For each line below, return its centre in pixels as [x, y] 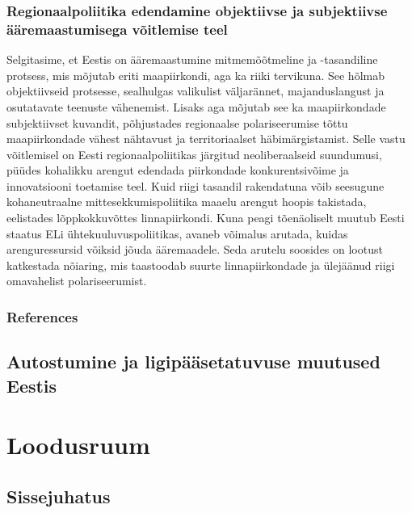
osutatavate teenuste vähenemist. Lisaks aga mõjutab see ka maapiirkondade [196, 106]
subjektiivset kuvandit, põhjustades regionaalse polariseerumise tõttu [177, 122]
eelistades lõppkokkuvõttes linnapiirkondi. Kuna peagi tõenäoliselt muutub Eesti [206, 218]
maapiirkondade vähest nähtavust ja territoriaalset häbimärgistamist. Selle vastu [206, 139]
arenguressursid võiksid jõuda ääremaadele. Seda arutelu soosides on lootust [195, 249]
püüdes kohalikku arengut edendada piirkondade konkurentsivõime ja [178, 170]
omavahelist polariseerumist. [77, 281]
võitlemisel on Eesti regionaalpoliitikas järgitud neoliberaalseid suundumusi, [194, 154]
